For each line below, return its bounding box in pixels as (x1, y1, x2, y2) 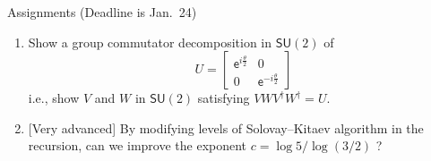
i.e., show (28, 89, 80, 107)
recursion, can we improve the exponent (28, 136, 247, 155)
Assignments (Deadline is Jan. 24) (7, 3, 197, 21)
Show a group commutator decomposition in (28, 32, 272, 51)
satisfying (197, 89, 250, 107)
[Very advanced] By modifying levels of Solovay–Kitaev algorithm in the (28, 118, 424, 137)
